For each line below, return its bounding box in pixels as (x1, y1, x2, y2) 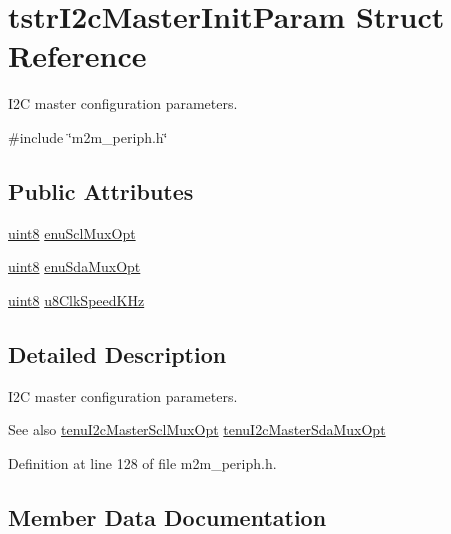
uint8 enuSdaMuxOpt (8, 256, 141, 277)
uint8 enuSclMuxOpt (8, 222, 136, 243)
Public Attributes (8, 175, 194, 206)
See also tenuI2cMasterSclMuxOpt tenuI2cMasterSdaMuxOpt (8, 419, 386, 440)
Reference (8, 35, 147, 76)
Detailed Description (8, 338, 227, 369)
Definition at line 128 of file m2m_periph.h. (8, 452, 277, 473)
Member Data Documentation (8, 501, 327, 532)
